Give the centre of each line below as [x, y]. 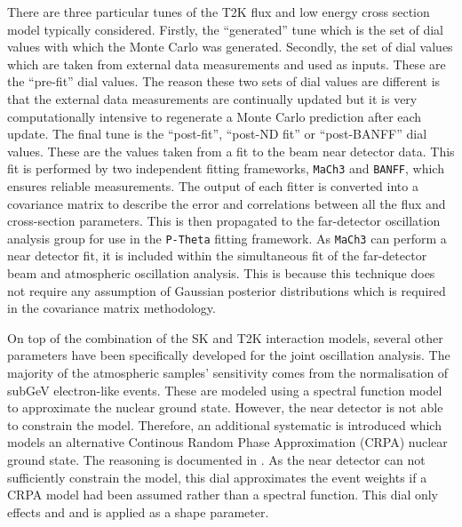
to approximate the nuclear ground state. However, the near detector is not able [225, 407]
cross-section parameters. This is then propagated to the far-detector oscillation [224, 221]
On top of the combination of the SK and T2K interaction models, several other [225, 337]
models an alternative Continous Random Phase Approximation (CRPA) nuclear [227, 442]
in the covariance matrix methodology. [112, 308]
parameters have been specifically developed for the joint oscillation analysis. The [229, 355]
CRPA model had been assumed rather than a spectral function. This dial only [223, 495]
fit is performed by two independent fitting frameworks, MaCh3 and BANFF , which [226, 168]
